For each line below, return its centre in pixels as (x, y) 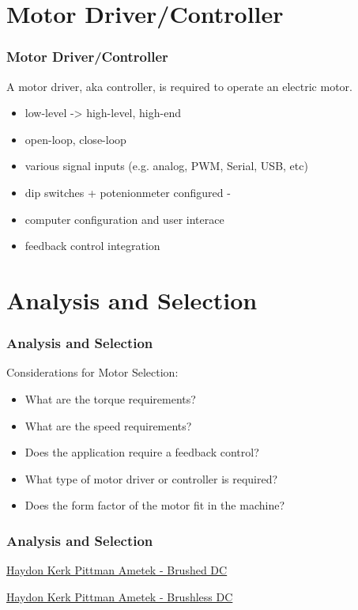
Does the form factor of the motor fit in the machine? (155, 505)
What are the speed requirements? (108, 425)
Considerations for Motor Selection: (92, 372)
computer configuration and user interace (124, 219)
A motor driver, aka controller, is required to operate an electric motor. (179, 86)
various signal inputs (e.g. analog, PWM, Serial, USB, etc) (166, 166)
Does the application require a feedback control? (142, 452)
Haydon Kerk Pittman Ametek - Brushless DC (120, 596)
